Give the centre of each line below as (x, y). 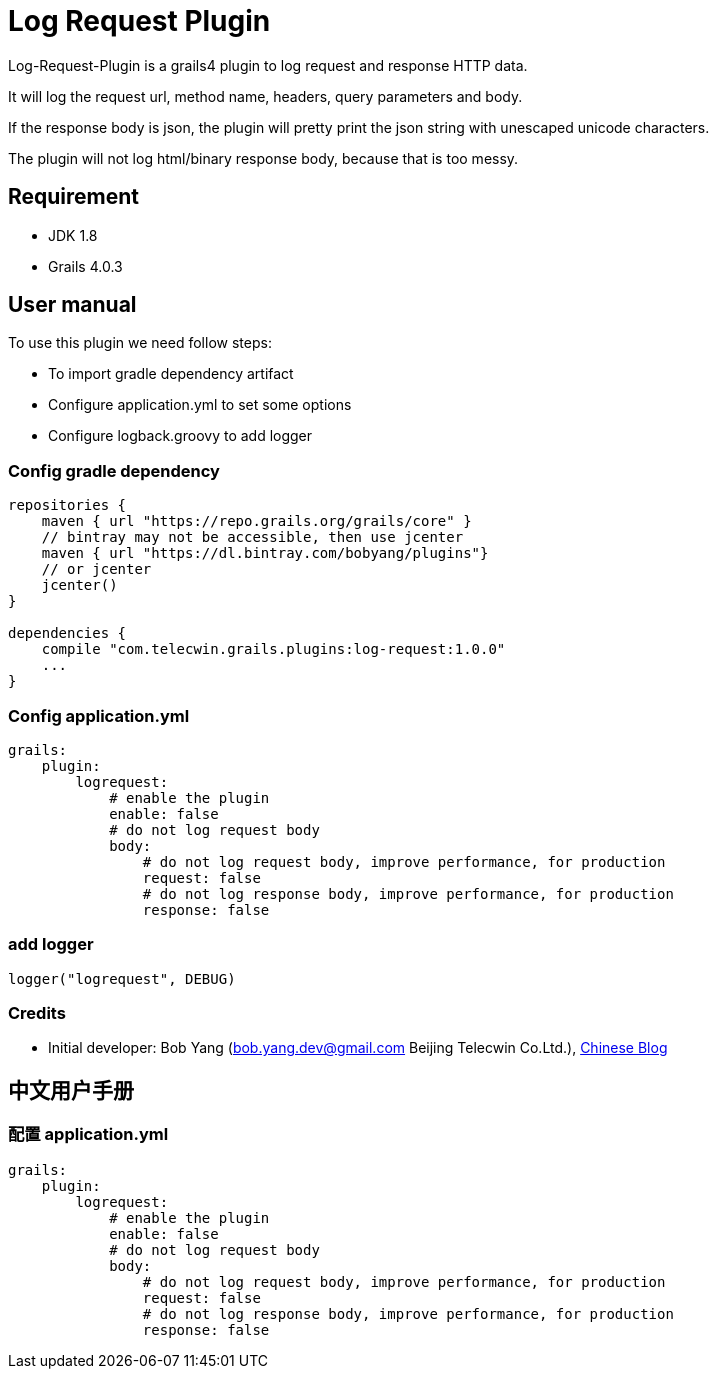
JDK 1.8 (73, 235)
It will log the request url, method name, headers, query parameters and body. (265, 96)
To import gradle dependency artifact (171, 374)
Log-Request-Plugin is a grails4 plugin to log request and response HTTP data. (268, 65)
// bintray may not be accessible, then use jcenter (252, 537)
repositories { (67, 505)
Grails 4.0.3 (85, 266)
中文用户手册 (71, 1090)
